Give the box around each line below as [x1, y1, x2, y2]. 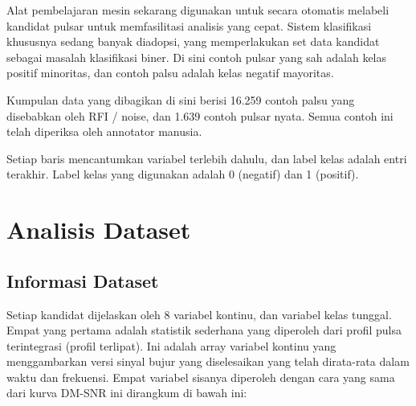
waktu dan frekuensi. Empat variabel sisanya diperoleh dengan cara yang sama [6, 368, 395, 385]
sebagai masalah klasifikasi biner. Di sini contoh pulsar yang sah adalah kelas [6, 48, 387, 65]
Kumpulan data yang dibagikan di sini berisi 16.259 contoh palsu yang [6, 91, 355, 108]
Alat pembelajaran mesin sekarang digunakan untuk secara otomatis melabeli [6, 2, 389, 18]
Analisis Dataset [6, 213, 191, 246]
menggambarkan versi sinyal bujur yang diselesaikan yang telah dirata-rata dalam [6, 353, 410, 370]
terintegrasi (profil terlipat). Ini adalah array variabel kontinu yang [6, 337, 336, 354]
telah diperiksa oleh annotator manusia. [6, 123, 202, 140]
